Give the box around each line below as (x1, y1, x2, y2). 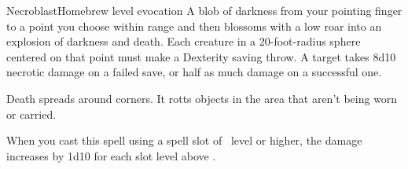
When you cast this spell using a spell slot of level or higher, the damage (6, 132, 362, 149)
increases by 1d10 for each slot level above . (6, 147, 216, 163)
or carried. (6, 105, 57, 122)
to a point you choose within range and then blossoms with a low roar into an (6, 17, 382, 34)
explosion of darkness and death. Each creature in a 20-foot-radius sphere (6, 33, 361, 50)
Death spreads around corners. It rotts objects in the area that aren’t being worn (6, 90, 398, 106)
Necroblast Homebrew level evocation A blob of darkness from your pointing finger (6, 2, 402, 18)
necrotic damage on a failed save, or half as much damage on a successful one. (6, 64, 382, 80)
